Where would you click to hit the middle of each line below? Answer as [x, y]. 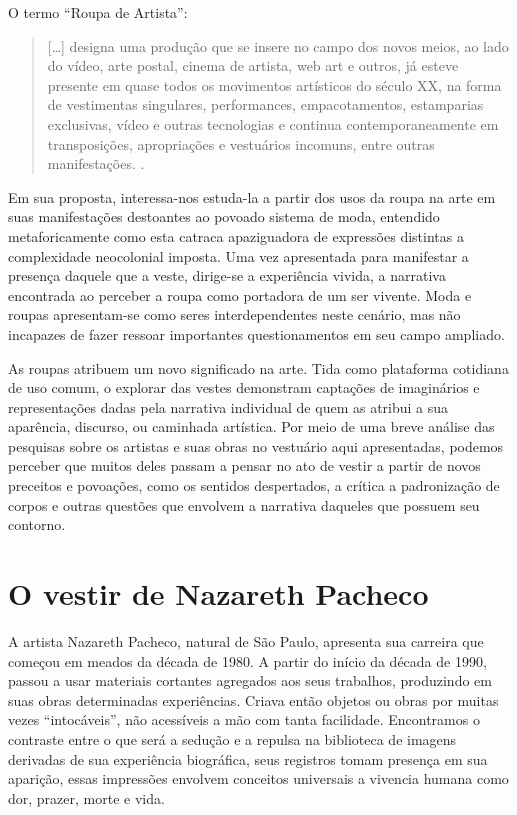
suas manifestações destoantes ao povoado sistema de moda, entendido [224, 216]
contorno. [37, 524]
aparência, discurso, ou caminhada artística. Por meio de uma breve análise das [251, 426]
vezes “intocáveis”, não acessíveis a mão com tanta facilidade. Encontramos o [244, 719]
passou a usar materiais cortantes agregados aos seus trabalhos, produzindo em [250, 680]
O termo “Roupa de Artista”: [98, 12]
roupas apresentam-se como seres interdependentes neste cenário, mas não [234, 314]
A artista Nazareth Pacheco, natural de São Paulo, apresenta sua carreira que [246, 640]
